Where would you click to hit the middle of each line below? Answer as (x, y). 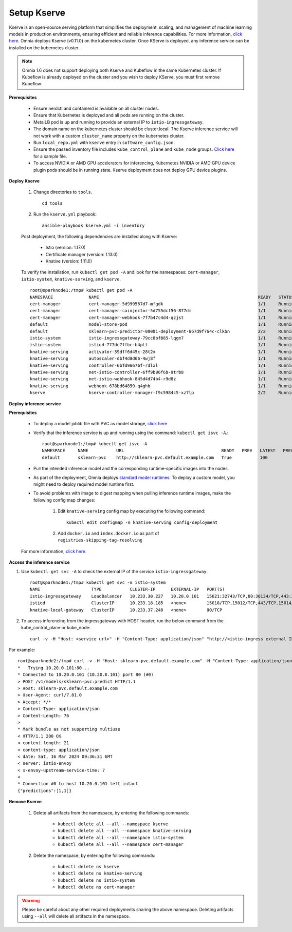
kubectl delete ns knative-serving (100, 873)
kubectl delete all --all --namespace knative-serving (125, 831)
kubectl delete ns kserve (89, 866)
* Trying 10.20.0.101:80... (54, 668)
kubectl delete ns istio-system (96, 880)
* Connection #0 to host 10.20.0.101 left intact (78, 784)
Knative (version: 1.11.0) (69, 261)
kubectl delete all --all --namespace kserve (113, 824)
